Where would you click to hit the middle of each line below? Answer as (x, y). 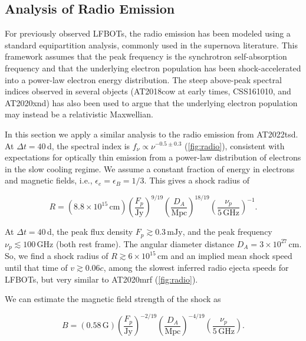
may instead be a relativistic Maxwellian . (79, 114)
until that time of (36, 267)
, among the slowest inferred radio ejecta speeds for (196, 267)
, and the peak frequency (227, 232)
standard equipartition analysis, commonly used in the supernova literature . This (151, 45)
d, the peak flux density (90, 232)
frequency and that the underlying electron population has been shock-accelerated (153, 68)
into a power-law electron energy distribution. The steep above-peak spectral (143, 79)
